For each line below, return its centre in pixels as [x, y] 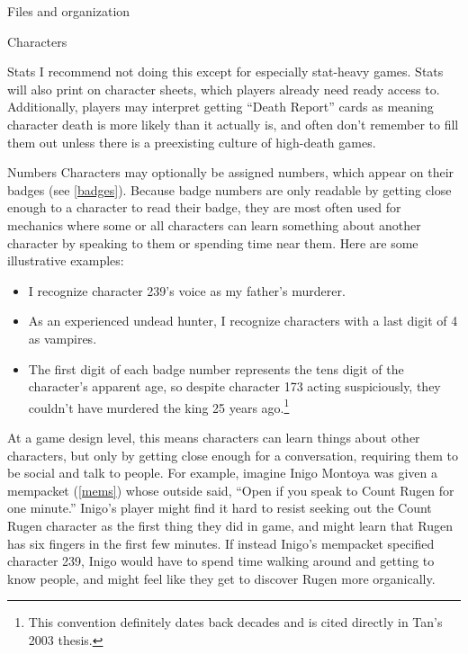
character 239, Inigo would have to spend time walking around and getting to [221, 561]
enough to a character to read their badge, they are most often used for [204, 207]
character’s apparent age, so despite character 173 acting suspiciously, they [234, 386]
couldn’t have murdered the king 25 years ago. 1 [159, 406]
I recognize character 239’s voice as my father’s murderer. [187, 290]
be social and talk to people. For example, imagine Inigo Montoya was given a [222, 473]
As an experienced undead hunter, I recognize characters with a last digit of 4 [243, 321]
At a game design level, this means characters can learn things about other [214, 437]
